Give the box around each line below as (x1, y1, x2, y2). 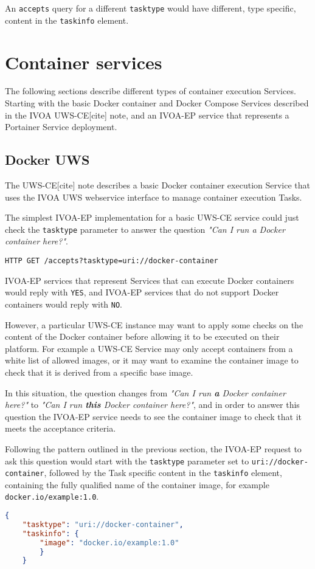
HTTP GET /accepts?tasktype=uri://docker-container (5, 257, 218, 266)
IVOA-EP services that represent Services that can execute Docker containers (5, 274, 294, 286)
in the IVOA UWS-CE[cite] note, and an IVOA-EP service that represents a (5, 108, 289, 121)
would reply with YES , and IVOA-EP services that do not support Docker (5, 286, 279, 298)
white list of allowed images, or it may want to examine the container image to (5, 354, 299, 367)
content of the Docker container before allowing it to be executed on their (5, 330, 280, 343)
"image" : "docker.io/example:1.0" (40, 538, 179, 547)
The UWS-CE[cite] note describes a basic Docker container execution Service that (5, 179, 311, 191)
